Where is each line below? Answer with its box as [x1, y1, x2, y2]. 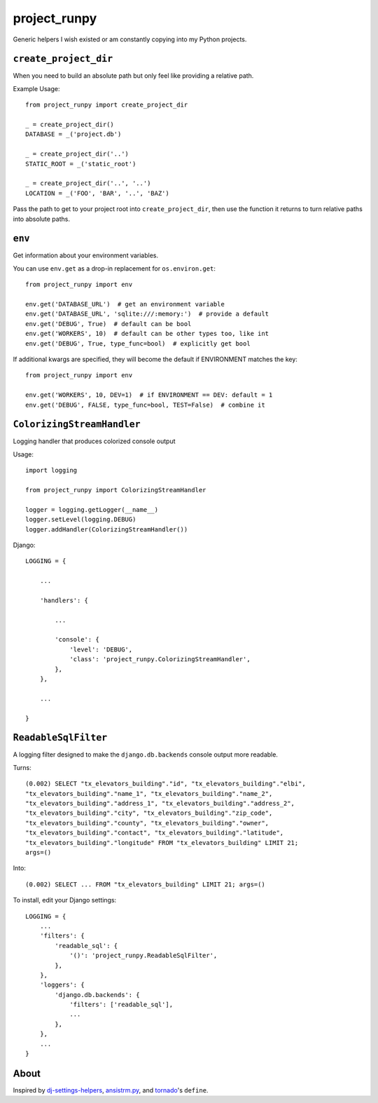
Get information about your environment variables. [13, 251, 159, 259]
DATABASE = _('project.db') [25, 130, 122, 138]
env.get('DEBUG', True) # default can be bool [25, 320, 192, 327]
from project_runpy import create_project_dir [25, 101, 188, 109]
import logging [25, 466, 78, 475]
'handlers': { [39, 596, 89, 604]
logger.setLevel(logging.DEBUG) [25, 515, 136, 524]
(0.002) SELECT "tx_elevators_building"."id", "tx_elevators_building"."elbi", [25, 780, 306, 788]
